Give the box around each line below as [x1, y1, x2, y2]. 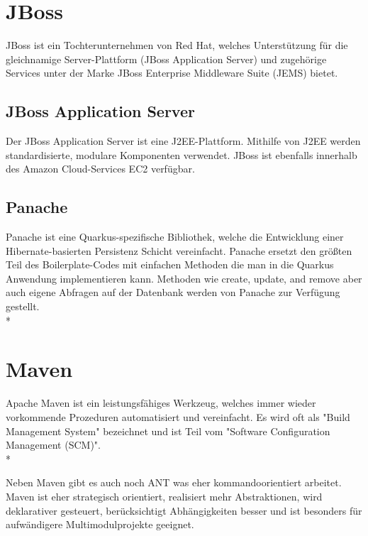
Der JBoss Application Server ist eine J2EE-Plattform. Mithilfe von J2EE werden [6, 133, 361, 148]
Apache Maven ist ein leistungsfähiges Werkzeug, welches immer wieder [6, 395, 316, 410]
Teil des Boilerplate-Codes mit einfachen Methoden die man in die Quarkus [6, 257, 334, 272]
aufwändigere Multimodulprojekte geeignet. [6, 517, 194, 532]
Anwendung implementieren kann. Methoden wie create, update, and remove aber [6, 270, 362, 285]
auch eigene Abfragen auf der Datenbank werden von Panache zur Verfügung [6, 285, 340, 300]
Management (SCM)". [6, 437, 101, 452]
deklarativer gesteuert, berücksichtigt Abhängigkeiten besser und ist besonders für [6, 503, 362, 518]
